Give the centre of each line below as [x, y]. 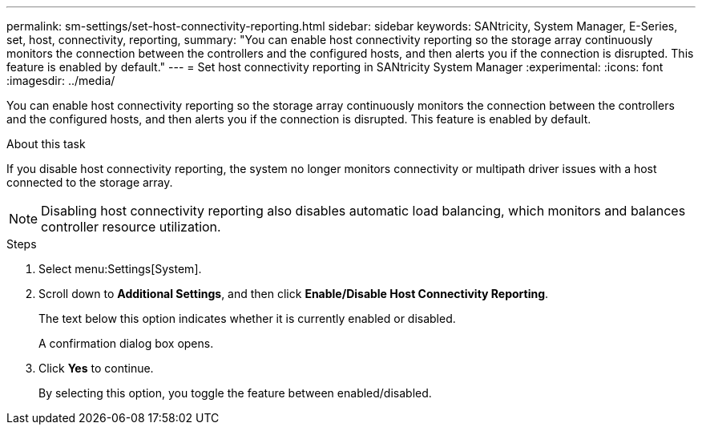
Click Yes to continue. [96, 368]
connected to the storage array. [90, 182]
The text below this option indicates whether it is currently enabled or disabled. [247, 318]
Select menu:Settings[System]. [120, 269]
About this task [46, 144]
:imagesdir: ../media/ [61, 81]
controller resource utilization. [131, 227]
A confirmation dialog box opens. [126, 343]
